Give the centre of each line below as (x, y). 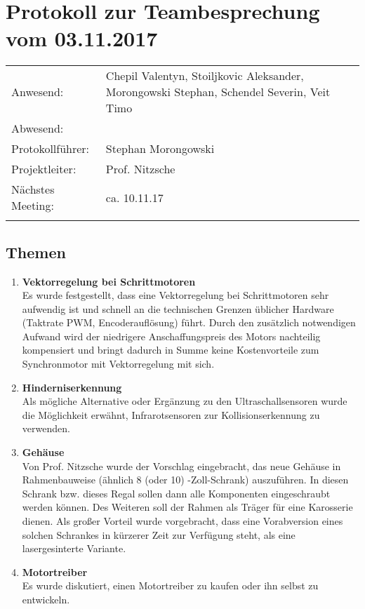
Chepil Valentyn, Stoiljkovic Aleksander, (205, 76)
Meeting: (33, 206)
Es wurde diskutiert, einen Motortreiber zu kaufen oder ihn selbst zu (170, 585)
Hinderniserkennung (72, 387)
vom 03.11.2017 (82, 38)
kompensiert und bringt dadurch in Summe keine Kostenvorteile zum (171, 350)
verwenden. (46, 428)
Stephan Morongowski (160, 149)
